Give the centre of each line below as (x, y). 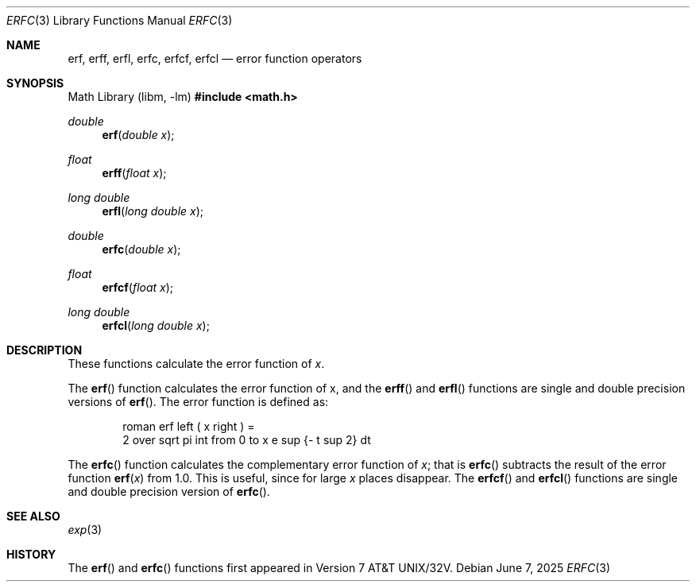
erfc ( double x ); (141, 249)
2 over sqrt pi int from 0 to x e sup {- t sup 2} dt (247, 440)
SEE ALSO (33, 516)
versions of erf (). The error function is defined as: (198, 402)
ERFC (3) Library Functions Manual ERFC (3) (120, 20)
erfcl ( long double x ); (156, 325)
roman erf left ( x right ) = (189, 426)
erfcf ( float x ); (138, 287)
